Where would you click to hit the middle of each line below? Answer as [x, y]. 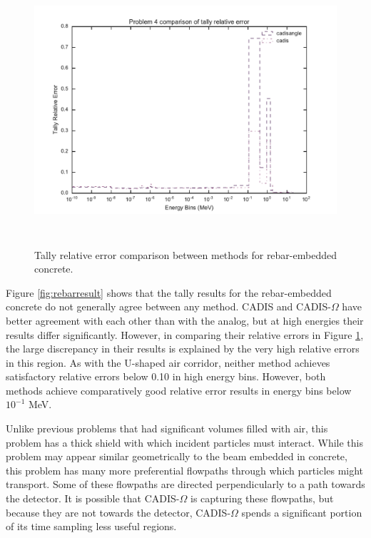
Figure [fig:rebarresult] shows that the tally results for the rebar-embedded [169, 292]
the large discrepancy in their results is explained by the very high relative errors [183, 349]
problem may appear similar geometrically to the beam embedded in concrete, [177, 456]
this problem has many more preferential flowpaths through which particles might [185, 470]
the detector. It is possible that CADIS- [93, 498]
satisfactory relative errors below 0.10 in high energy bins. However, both [166, 376]
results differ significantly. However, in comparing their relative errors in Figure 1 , [185, 334]
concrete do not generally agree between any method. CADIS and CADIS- [168, 306]
